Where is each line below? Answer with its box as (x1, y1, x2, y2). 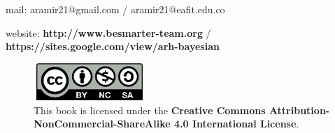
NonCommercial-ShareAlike (34, 116, 171, 131)
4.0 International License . (174, 116, 299, 131)
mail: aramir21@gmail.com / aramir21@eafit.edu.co (6, 2, 225, 16)
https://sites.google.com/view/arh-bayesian (6, 39, 220, 54)
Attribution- (269, 102, 330, 117)
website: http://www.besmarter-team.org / (6, 25, 211, 40)
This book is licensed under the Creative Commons (34, 102, 266, 117)
